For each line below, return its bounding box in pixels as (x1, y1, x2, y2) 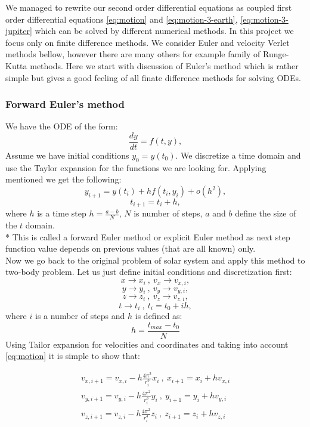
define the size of (235, 207, 296, 219)
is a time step (37, 207, 86, 219)
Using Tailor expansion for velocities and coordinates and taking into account (5, 338, 289, 350)
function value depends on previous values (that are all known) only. (5, 242, 256, 255)
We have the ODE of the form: (5, 120, 118, 132)
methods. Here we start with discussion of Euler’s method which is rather (30, 59, 299, 72)
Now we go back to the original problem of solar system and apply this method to (5, 253, 305, 266)
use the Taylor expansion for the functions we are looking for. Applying (5, 161, 266, 174)
